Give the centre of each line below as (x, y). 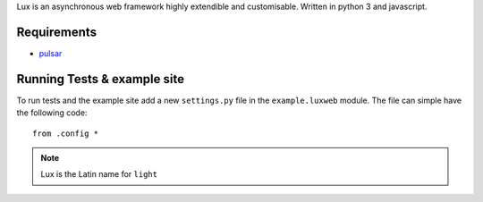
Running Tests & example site (101, 79)
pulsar (51, 53)
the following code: (52, 113)
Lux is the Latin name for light (99, 174)
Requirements (57, 32)
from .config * (66, 133)
